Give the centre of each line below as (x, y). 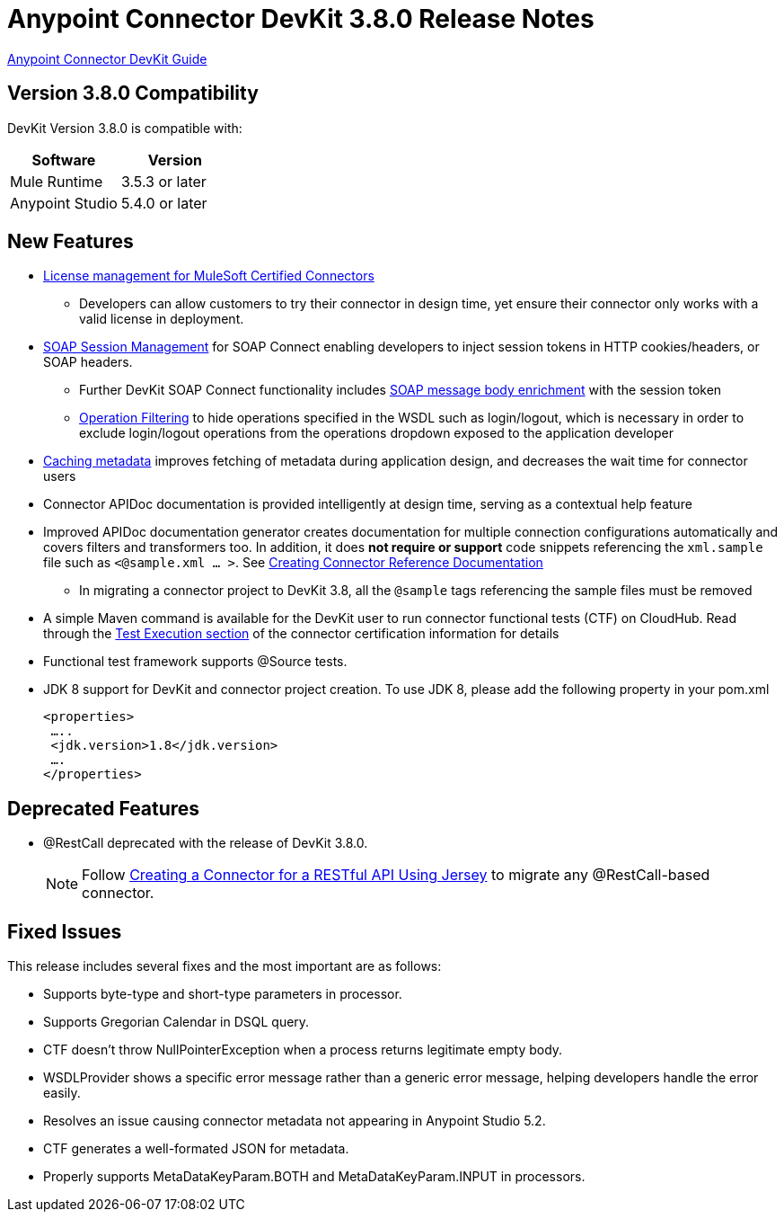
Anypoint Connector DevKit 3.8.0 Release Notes (301, 19)
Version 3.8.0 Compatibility (133, 93)
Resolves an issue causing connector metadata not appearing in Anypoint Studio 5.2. (295, 1121)
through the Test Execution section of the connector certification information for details (301, 634)
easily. (62, 1093)
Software (64, 160)
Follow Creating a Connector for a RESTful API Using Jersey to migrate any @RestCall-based (396, 875)
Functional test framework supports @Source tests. (195, 662)
